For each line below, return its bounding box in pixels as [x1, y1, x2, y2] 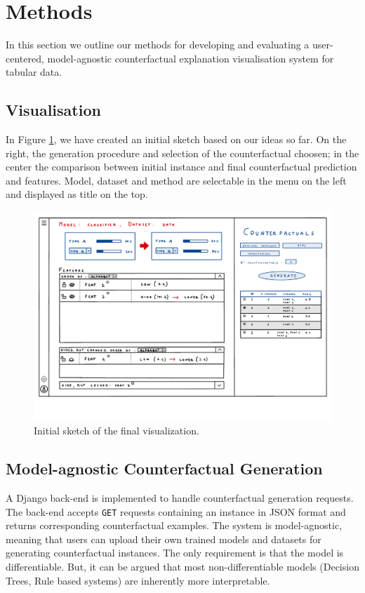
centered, [6, 51, 44, 65]
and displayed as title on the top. [6, 187, 148, 201]
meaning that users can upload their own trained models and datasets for [6, 531, 321, 546]
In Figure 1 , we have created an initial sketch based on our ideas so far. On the [6, 132, 347, 147]
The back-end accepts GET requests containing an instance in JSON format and [6, 504, 346, 519]
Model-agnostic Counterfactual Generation [6, 458, 323, 479]
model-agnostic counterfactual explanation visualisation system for [47, 51, 334, 65]
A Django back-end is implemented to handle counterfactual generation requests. [6, 491, 354, 505]
